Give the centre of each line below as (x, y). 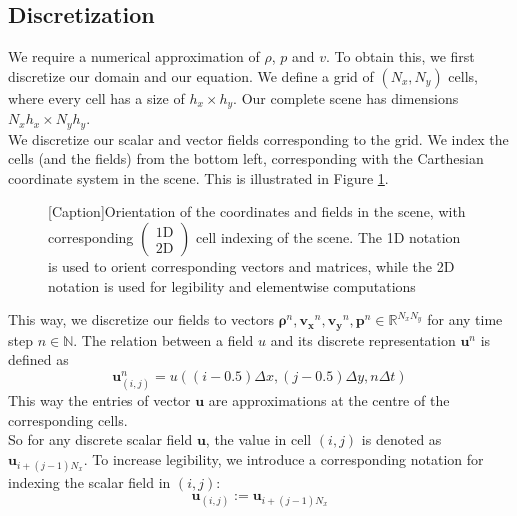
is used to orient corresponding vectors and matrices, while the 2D (251, 266)
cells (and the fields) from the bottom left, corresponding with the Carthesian (246, 158)
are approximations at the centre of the (329, 400)
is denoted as (401, 439)
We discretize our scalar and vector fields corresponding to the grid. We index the (258, 138)
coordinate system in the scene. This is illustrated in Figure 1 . (198, 177)
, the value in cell (258, 439)
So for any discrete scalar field (100, 439)
